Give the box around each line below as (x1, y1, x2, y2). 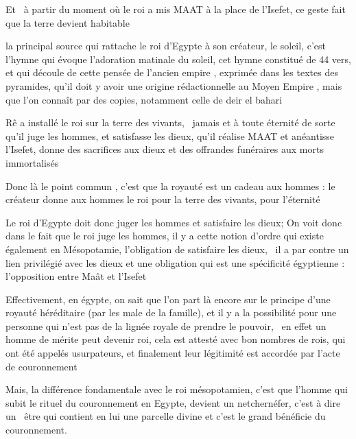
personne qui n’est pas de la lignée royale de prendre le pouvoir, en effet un (5, 318, 327, 333)
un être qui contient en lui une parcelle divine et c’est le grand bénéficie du (5, 409, 326, 423)
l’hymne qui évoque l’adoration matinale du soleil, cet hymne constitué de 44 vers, (5, 51, 351, 66)
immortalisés (5, 155, 59, 169)
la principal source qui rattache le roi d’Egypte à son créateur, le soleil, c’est (5, 38, 326, 53)
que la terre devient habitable (5, 15, 130, 29)
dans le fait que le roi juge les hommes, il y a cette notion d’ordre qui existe (5, 228, 324, 243)
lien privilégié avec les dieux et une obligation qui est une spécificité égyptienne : (5, 255, 345, 270)
